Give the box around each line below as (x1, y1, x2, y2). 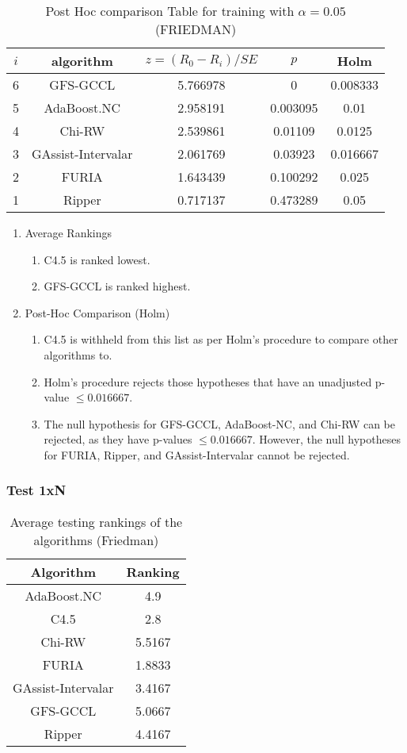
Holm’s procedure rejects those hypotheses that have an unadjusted (44, 373, 372, 390)
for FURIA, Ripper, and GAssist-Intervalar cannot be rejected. (44, 446, 350, 463)
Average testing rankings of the (10, 512, 183, 531)
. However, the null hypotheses (252, 431, 401, 448)
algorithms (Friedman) (33, 530, 159, 549)
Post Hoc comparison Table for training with (45, 2, 295, 20)
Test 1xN (6, 480, 67, 500)
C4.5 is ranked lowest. (44, 251, 150, 267)
